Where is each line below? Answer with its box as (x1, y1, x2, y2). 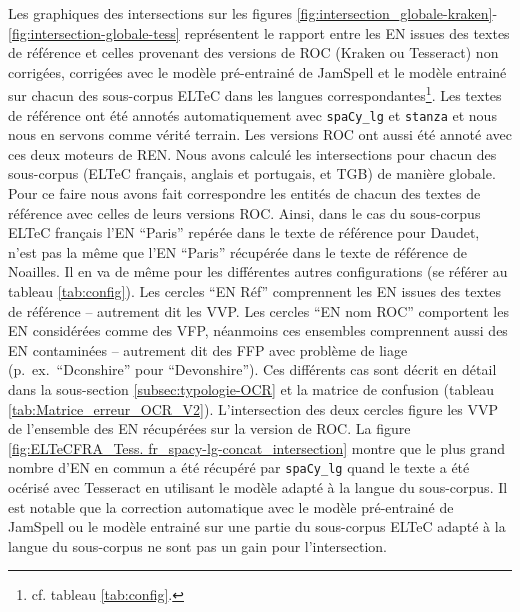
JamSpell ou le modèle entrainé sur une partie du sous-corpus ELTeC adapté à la (8, 516, 506, 537)
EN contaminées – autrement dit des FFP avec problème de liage (8, 339, 408, 360)
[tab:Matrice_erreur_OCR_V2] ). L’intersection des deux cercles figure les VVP (8, 398, 498, 419)
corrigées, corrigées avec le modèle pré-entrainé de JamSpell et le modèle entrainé (8, 61, 507, 82)
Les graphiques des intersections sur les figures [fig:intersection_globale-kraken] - (8, 3, 498, 23)
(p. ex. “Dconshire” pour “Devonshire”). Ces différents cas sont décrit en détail (8, 359, 497, 380)
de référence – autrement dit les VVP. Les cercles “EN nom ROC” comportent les (8, 300, 509, 321)
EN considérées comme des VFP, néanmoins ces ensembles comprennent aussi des (8, 320, 508, 341)
